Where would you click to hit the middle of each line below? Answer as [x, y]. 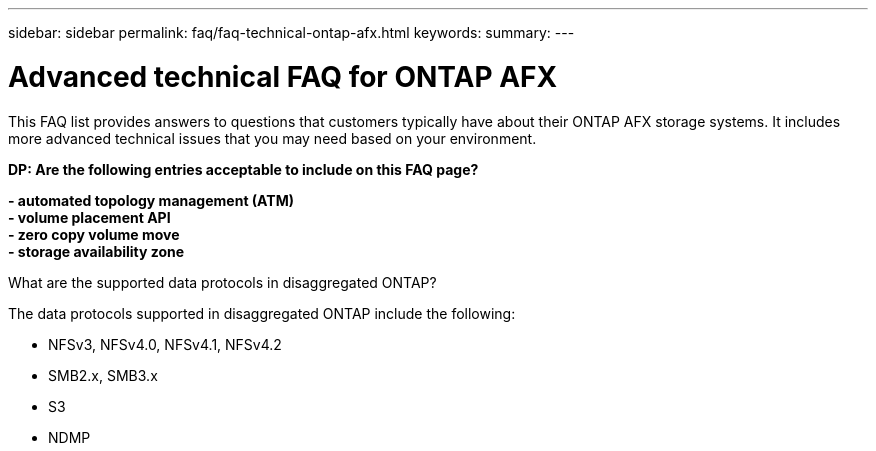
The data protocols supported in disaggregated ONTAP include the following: [262, 313]
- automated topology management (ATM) [151, 200]
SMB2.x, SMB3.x [103, 375]
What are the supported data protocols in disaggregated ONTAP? [222, 282]
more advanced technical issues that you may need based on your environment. [272, 138]
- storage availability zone [96, 251]
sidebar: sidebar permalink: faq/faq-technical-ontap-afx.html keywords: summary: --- [291, 32]
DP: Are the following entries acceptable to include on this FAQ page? [243, 169]
